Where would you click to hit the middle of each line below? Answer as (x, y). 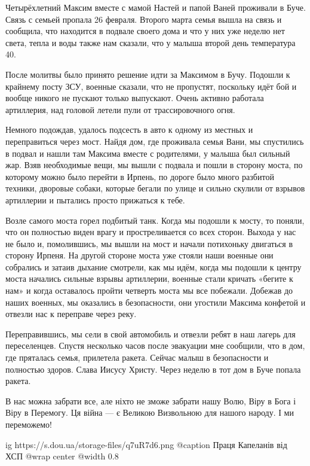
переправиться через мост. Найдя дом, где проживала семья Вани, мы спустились (155, 141)
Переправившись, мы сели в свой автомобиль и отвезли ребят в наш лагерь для (151, 333)
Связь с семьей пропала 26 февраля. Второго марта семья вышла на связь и (144, 19)
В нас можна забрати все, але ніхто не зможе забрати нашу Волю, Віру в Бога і (151, 400)
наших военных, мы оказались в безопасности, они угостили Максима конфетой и (156, 302)
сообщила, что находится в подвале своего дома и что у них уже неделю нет (145, 31)
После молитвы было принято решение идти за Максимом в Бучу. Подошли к (148, 74)
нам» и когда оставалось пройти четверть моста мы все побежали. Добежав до (149, 290)
